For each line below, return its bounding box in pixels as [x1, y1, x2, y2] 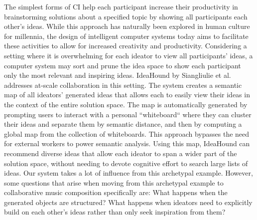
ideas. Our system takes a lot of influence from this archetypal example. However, [4, 168, 253, 178]
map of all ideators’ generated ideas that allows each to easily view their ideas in [4, 89, 250, 100]
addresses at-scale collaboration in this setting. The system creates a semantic [4, 79, 242, 90]
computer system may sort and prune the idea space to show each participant [4, 60, 241, 70]
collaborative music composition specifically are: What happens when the [4, 187, 228, 198]
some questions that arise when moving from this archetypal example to [4, 177, 224, 188]
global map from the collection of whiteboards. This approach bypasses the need [4, 128, 250, 139]
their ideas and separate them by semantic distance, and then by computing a [4, 119, 242, 129]
